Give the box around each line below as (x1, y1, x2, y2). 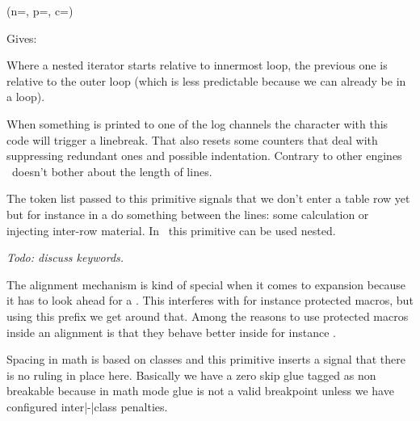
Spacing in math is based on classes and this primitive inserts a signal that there (6, 351, 405, 368)
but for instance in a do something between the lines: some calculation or (6, 205, 369, 222)
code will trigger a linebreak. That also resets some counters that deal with (6, 131, 378, 148)
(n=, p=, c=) (6, 2, 73, 19)
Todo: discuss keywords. (6, 249, 124, 266)
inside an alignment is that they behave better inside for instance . (6, 323, 336, 340)
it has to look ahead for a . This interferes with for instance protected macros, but (6, 292, 414, 309)
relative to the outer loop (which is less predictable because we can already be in (6, 72, 406, 89)
